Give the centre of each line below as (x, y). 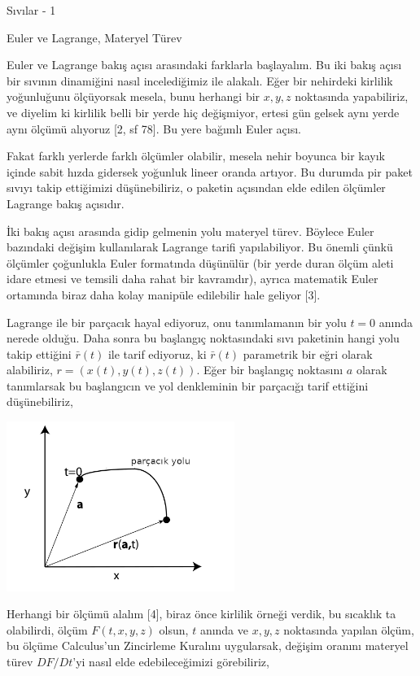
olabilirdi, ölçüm (47, 629)
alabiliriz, (30, 370)
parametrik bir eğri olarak (308, 353)
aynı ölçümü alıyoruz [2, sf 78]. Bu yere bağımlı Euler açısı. (154, 128)
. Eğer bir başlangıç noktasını (270, 370)
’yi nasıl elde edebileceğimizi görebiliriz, (171, 661)
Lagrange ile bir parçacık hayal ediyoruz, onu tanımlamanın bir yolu (177, 322)
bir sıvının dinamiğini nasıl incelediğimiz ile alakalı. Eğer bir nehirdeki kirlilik (200, 80)
